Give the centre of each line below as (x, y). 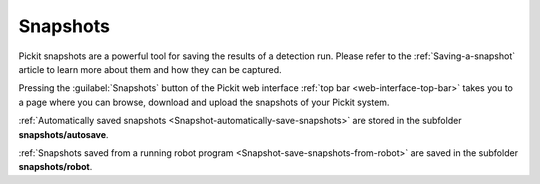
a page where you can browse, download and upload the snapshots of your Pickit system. (204, 102)
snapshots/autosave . (63, 134)
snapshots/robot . (55, 167)
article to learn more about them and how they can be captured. (150, 69)
